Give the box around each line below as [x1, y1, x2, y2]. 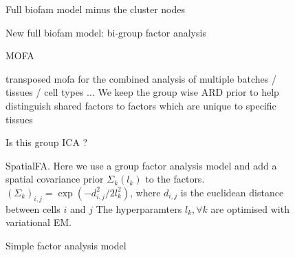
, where [130, 185, 161, 199]
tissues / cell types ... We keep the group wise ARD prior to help [6, 85, 279, 99]
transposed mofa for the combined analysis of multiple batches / [6, 71, 277, 85]
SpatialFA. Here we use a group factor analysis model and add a [6, 158, 277, 172]
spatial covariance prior [6, 172, 104, 186]
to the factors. [145, 172, 205, 186]
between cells [6, 201, 61, 216]
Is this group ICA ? [6, 135, 88, 150]
